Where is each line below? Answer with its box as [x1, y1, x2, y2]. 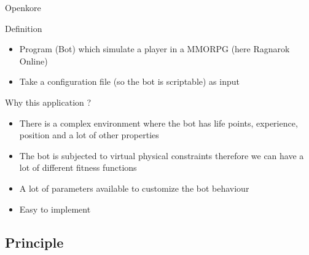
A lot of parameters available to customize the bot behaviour [19, 181, 249, 194]
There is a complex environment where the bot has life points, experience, [19, 116, 298, 129]
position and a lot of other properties [19, 128, 159, 141]
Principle [5, 232, 64, 251]
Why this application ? [5, 95, 92, 108]
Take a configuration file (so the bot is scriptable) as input [19, 75, 240, 88]
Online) [19, 54, 48, 67]
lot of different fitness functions [19, 161, 137, 174]
